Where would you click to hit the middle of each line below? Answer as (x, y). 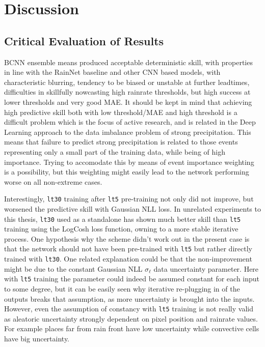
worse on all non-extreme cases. (53, 181)
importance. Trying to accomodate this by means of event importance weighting (129, 162)
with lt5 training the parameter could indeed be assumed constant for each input (132, 279)
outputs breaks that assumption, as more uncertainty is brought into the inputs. (129, 298)
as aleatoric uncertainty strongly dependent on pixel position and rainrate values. (131, 318)
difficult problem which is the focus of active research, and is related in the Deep (130, 122)
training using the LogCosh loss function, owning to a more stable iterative (121, 229)
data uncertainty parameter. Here (206, 268)
